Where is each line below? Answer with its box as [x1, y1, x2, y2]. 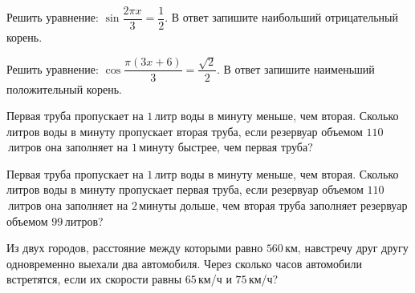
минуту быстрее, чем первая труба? [139, 138, 313, 155]
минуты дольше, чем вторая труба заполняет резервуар [139, 197, 408, 214]
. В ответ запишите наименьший [217, 60, 375, 77]
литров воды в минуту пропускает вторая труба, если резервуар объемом [6, 122, 363, 139]
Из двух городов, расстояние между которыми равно [6, 239, 263, 256]
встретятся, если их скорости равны [6, 271, 182, 287]
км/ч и [198, 271, 232, 287]
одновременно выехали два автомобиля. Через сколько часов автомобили [6, 255, 363, 271]
